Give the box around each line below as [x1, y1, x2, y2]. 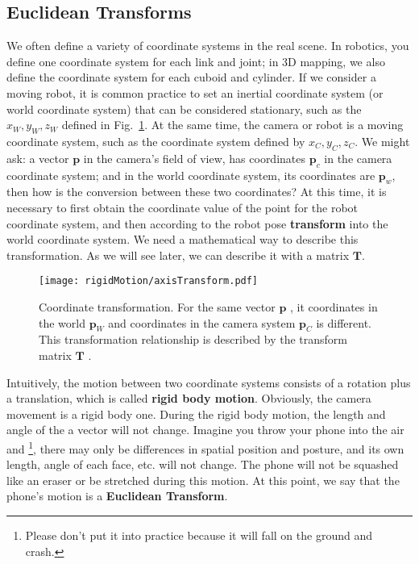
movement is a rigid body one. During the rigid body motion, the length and [6, 405, 386, 422]
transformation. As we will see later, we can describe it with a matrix [6, 246, 350, 263]
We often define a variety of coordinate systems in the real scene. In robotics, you [6, 37, 409, 54]
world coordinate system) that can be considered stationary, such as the [6, 100, 362, 117]
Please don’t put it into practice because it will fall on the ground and [25, 526, 372, 543]
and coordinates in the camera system [108, 314, 296, 331]
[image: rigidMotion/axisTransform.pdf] [39, 275, 259, 287]
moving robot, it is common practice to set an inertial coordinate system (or [6, 84, 384, 101]
